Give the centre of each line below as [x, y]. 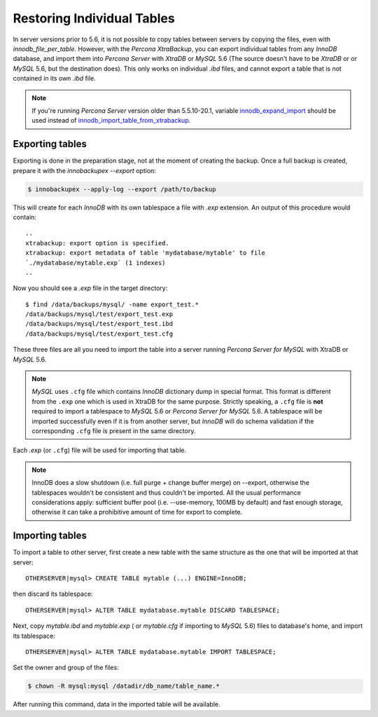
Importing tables [50, 536]
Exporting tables [50, 144]
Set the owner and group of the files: [66, 668]
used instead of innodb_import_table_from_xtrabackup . [111, 121]
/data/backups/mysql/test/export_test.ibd [99, 324]
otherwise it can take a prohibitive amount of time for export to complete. [137, 512]
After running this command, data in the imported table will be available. [117, 704]
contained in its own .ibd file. [54, 78]
